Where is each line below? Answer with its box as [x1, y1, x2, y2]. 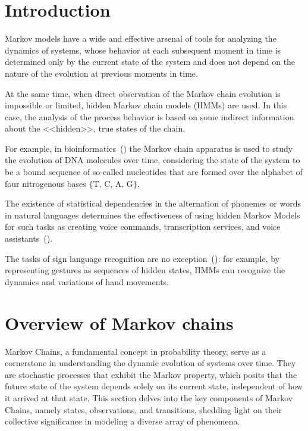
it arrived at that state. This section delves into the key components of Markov [5, 391, 293, 404]
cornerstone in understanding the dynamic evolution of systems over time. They [5, 357, 296, 369]
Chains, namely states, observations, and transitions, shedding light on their [5, 403, 282, 416]
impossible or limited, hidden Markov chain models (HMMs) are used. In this [5, 99, 287, 111]
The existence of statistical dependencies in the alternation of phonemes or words [5, 197, 301, 210]
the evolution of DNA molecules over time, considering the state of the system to [5, 154, 300, 166]
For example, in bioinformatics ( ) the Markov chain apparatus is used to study [5, 142, 293, 154]
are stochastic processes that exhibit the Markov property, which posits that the [5, 368, 297, 380]
